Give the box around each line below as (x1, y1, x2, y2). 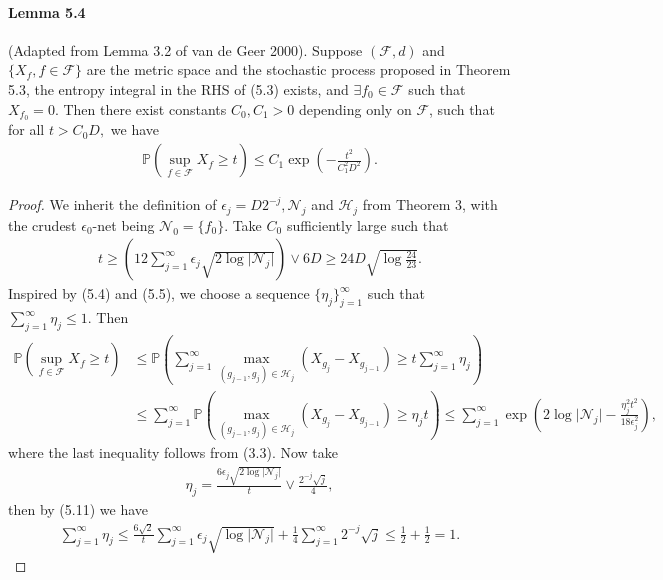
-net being (92, 214, 155, 235)
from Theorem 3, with (362, 194, 498, 215)
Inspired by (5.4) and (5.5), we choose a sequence (8, 283, 310, 304)
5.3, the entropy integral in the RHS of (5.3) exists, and (8, 78, 349, 99)
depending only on (298, 98, 412, 119)
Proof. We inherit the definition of (8, 194, 217, 215)
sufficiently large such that (286, 214, 449, 235)
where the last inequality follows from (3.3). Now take (8, 442, 338, 463)
